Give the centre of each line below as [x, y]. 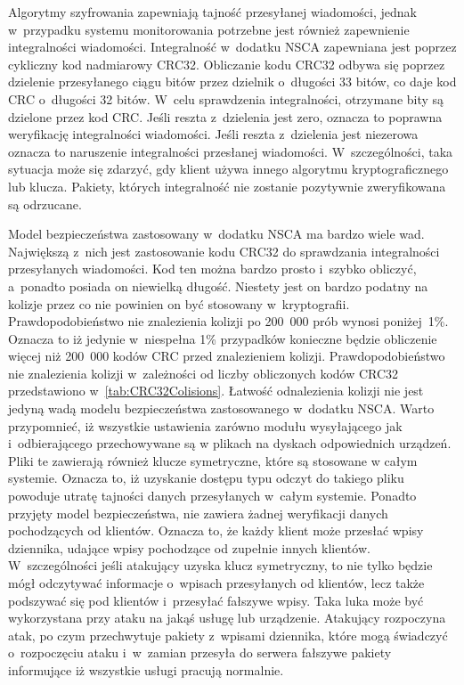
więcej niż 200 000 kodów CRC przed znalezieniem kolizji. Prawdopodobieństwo [227, 356]
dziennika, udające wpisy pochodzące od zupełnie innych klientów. [189, 547]
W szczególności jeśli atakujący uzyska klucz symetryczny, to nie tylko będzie [220, 565]
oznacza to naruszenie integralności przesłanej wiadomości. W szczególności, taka [231, 151]
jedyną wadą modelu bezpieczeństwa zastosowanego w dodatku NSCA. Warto [221, 408]
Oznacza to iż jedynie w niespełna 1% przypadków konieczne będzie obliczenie [223, 338]
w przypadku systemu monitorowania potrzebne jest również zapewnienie [209, 29]
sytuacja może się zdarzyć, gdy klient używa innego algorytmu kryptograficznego [228, 169]
